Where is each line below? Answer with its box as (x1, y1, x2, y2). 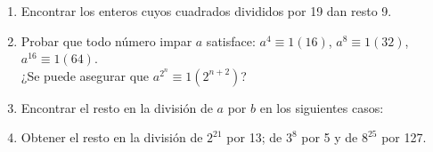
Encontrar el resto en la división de (20, 98, 213, 116)
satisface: (206, 31, 256, 50)
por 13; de (226, 128, 282, 147)
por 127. (381, 128, 427, 147)
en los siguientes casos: (259, 98, 384, 116)
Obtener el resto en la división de (20, 128, 203, 147)
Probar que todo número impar (20, 31, 192, 50)
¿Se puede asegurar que (20, 66, 150, 84)
